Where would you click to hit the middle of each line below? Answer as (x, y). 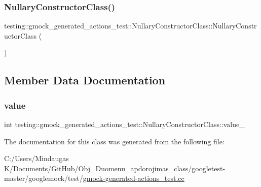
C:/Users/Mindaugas (36, 158)
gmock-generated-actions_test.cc (134, 178)
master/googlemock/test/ (44, 178)
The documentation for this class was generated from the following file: (114, 141)
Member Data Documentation (85, 80)
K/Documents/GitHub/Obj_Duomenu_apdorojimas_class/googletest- (115, 168)
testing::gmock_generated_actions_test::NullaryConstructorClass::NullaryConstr (130, 26)
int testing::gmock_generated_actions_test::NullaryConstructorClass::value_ (124, 124)
